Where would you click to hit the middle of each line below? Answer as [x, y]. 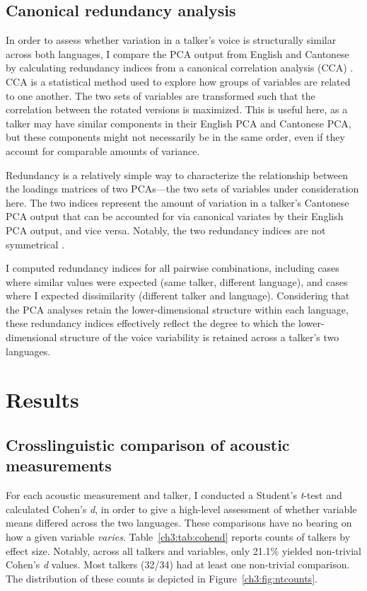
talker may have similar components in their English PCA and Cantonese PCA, [179, 123]
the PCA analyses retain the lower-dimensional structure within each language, [177, 309]
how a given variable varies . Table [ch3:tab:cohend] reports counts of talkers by [178, 537]
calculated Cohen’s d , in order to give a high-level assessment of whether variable [181, 509]
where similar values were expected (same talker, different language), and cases [177, 281]
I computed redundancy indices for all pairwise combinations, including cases [173, 268]
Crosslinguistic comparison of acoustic [148, 445]
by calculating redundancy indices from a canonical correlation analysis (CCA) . [180, 68]
